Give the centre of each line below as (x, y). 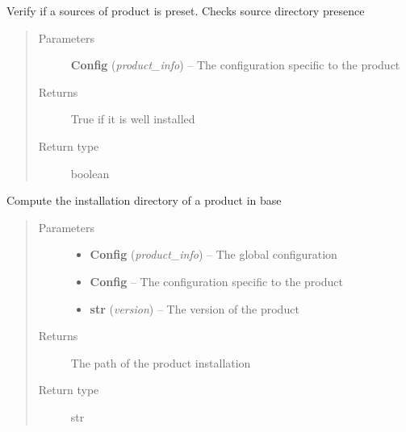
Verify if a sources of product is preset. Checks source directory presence (186, 10)
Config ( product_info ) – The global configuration (213, 254)
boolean (90, 173)
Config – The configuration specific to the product (216, 281)
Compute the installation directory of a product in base (144, 200)
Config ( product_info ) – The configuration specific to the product (235, 65)
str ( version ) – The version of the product (195, 308)
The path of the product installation (161, 362)
